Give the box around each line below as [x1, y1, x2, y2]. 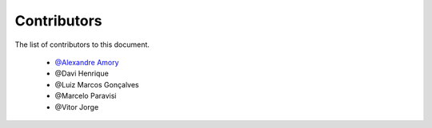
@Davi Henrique [54, 68, 110, 79]
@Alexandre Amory [54, 57, 119, 67]
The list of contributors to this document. [14, 40, 150, 49]
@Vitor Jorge [54, 102, 99, 111]
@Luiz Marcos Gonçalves [54, 80, 139, 89]
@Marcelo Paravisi [54, 91, 117, 101]
